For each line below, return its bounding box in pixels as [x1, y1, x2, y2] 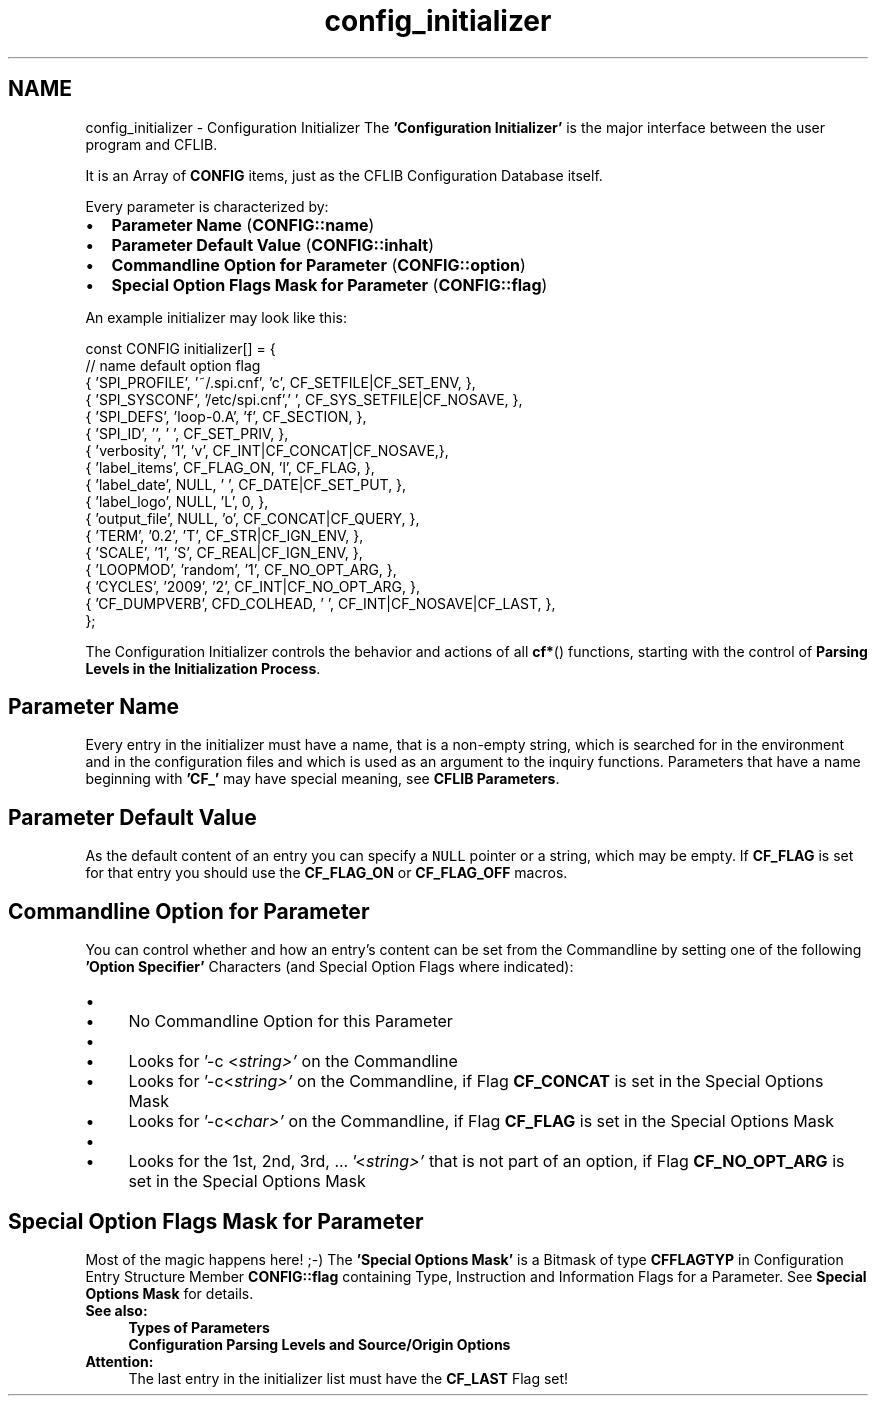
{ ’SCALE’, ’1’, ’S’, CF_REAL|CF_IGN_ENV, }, [85, 543, 363, 561]
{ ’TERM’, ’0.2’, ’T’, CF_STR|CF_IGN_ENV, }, [85, 526, 364, 544]
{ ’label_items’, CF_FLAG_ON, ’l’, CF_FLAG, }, [85, 458, 375, 476]
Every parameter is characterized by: [85, 197, 329, 215]
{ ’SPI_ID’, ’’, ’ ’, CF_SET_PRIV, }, [85, 424, 289, 442]
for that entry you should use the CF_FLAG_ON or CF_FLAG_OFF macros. [85, 864, 568, 882]
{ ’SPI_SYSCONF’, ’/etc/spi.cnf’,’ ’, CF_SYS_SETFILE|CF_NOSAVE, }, [85, 390, 523, 408]
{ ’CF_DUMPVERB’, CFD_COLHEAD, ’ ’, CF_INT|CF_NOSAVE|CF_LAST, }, [85, 594, 556, 612]
